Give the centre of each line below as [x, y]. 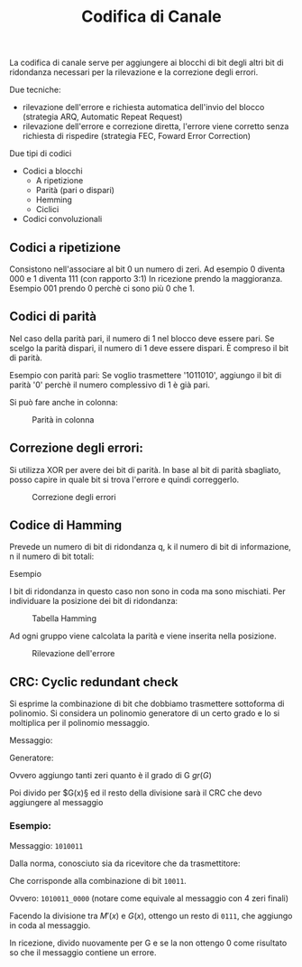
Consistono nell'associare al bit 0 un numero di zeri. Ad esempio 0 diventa [147, 269]
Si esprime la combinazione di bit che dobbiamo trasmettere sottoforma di [147, 704]
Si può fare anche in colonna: [64, 402]
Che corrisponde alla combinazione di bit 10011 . [98, 880]
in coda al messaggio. [50, 925]
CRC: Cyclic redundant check [94, 682]
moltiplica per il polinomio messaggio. [80, 723]
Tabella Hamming [64, 618]
